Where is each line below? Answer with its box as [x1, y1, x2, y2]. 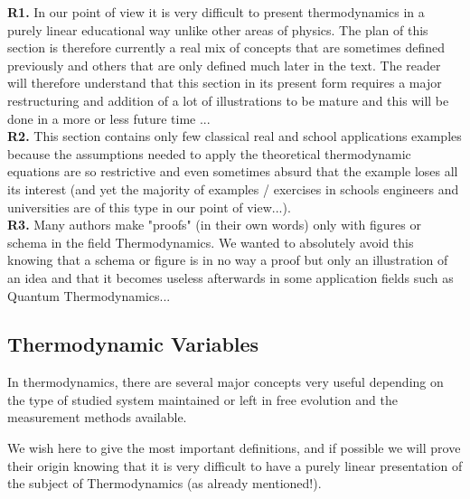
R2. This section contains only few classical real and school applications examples [7, 127, 462, 146]
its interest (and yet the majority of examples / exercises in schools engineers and [7, 179, 459, 198]
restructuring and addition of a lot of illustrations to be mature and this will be [7, 90, 449, 109]
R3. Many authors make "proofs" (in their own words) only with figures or [7, 215, 421, 234]
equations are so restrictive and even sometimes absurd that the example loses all [7, 162, 458, 181]
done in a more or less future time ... [7, 108, 211, 127]
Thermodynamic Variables [7, 330, 259, 358]
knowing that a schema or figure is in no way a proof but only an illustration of [7, 250, 448, 269]
